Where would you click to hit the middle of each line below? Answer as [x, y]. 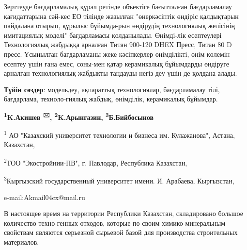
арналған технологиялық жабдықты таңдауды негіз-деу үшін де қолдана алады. [121, 73]
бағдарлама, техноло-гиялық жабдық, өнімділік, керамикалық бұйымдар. [111, 99]
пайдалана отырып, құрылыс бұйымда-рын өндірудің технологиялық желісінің [120, 25]
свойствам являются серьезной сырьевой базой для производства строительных [121, 232]
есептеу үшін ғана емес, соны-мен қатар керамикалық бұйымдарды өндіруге [117, 63]
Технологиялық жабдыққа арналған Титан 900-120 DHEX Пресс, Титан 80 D [118, 44]
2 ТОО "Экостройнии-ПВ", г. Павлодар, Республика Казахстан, [96, 162]
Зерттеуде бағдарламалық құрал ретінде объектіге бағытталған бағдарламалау [118, 6]
